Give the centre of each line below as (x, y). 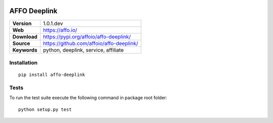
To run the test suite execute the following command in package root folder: (88, 98)
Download (25, 36)
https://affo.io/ (60, 30)
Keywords (25, 50)
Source (21, 43)
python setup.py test (45, 109)
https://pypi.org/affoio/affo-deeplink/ (87, 36)
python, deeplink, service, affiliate (83, 50)
